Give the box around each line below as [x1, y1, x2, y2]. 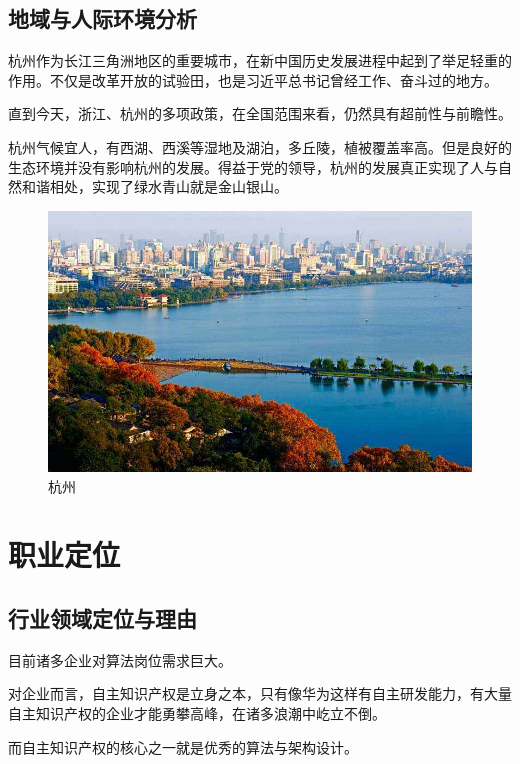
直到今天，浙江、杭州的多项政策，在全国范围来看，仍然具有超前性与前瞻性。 [8, 103, 512, 124]
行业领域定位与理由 [8, 602, 197, 633]
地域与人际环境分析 [8, 3, 197, 34]
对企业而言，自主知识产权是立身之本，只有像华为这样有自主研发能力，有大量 [8, 683, 512, 704]
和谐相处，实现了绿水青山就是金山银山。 [21, 176, 288, 197]
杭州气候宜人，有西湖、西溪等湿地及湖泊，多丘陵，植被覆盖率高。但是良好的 [8, 136, 512, 157]
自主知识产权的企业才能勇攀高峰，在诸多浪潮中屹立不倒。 [8, 702, 386, 723]
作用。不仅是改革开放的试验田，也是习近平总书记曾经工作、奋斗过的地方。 [8, 69, 498, 90]
